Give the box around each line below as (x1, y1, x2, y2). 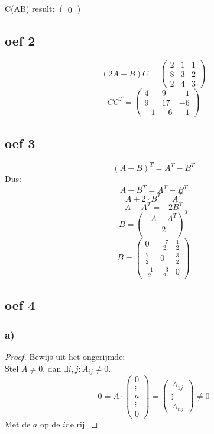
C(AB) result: (5, 2, 55, 14)
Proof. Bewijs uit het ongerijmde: (5, 350, 125, 362)
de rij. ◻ (65, 418, 98, 430)
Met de (5, 418, 31, 430)
